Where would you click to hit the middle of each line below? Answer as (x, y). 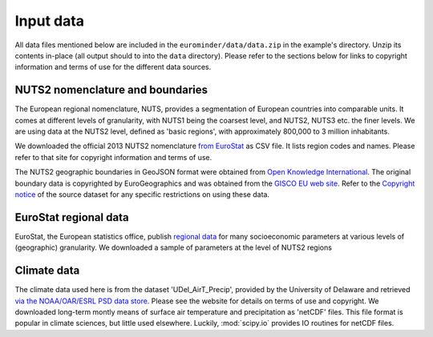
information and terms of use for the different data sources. (113, 67)
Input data (49, 21)
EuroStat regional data (72, 217)
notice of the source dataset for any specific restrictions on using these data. (142, 194)
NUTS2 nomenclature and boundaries (111, 90)
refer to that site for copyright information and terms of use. (113, 157)
